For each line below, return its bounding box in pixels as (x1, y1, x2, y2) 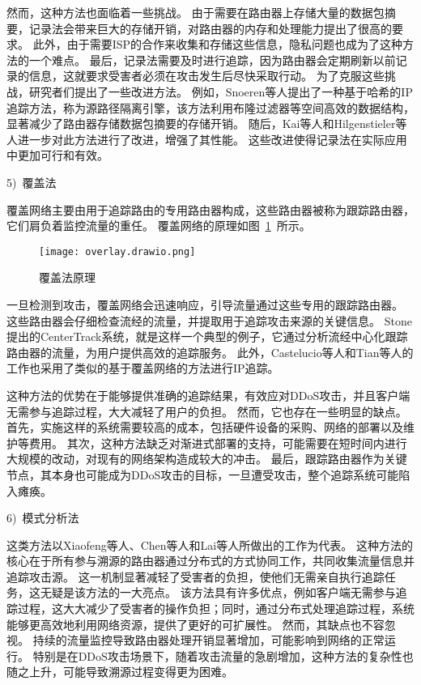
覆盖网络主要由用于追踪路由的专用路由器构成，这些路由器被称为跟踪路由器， (6, 201, 415, 218)
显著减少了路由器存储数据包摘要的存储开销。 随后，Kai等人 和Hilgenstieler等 (6, 115, 407, 132)
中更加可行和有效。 (6, 147, 108, 164)
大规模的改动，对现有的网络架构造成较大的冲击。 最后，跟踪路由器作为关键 (6, 450, 407, 467)
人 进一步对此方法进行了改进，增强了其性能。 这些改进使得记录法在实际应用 (6, 130, 407, 147)
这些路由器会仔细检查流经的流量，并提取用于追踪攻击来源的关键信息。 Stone (6, 312, 412, 329)
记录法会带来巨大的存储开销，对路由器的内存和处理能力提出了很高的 (28, 19, 392, 36)
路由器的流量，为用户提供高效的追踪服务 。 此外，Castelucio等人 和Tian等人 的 (6, 343, 414, 360)
